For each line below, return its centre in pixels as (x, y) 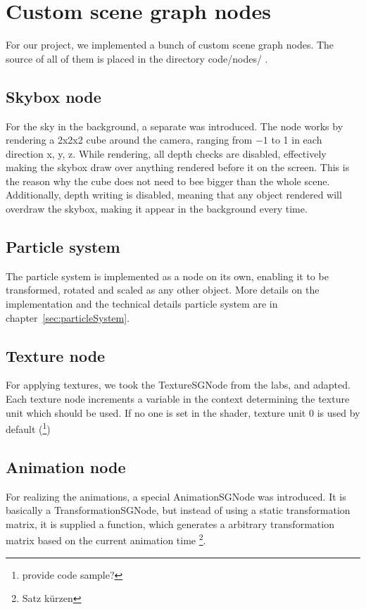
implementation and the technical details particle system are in (142, 304)
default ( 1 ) (28, 428)
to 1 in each (297, 140)
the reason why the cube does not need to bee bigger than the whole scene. (168, 181)
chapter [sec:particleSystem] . (68, 317)
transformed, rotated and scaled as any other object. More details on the (163, 290)
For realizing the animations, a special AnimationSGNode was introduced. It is (176, 496)
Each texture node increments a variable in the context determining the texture (178, 399)
